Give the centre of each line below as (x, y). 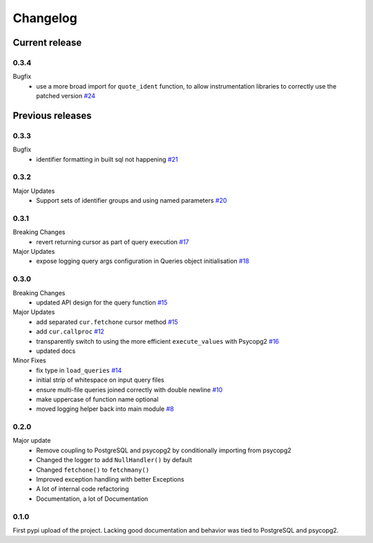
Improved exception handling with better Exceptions (110, 479)
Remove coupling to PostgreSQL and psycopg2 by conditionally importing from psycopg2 (164, 450)
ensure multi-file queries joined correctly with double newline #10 (130, 389)
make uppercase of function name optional (97, 399)
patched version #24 (66, 96)
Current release (47, 43)
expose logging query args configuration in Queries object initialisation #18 (143, 261)
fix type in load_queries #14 (79, 370)
